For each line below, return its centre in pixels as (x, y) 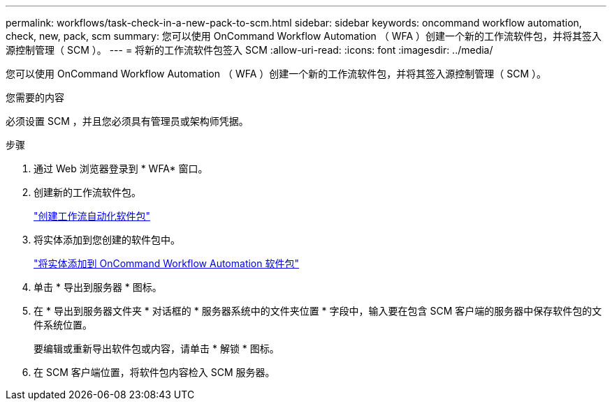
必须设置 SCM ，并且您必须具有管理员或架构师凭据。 (127, 121)
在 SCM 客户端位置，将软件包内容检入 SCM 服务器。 (154, 372)
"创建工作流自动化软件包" (92, 216)
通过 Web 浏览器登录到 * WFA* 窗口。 (121, 168)
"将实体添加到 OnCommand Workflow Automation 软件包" (166, 263)
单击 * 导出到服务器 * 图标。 (98, 287)
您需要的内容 (35, 97)
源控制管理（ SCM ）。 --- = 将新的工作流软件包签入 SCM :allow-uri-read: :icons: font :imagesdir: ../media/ (249, 50)
